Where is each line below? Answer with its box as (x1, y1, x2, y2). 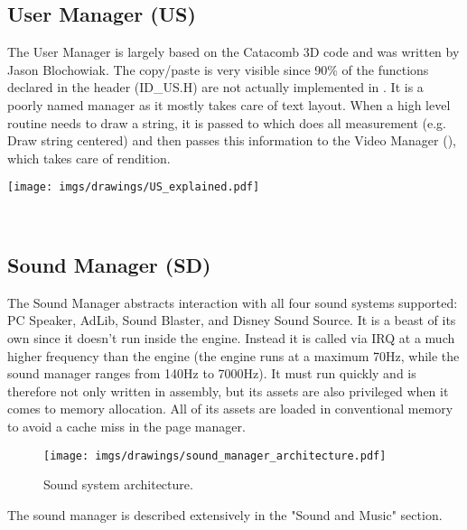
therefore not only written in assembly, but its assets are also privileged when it (7, 381, 449, 400)
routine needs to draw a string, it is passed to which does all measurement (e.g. (7, 113, 446, 132)
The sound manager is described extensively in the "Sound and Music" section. (7, 505, 443, 524)
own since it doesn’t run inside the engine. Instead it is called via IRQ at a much (7, 329, 455, 347)
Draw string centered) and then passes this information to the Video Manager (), (7, 131, 456, 150)
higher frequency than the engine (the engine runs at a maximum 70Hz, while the (7, 346, 460, 365)
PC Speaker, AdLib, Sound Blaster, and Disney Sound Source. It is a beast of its (7, 311, 456, 330)
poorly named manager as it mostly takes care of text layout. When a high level (7, 95, 451, 114)
